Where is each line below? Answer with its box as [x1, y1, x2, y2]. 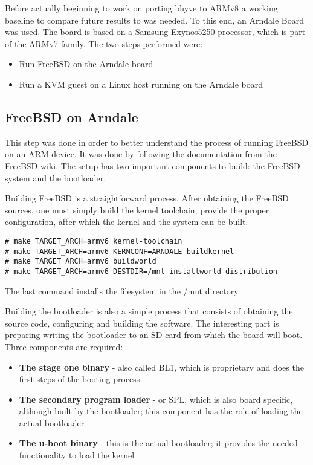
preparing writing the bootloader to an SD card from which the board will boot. [5, 328, 303, 341]
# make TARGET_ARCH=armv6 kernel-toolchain [5, 236, 182, 246]
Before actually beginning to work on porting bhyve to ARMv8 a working [5, 2, 278, 14]
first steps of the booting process [19, 372, 140, 385]
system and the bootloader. [5, 171, 106, 184]
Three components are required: [5, 340, 123, 353]
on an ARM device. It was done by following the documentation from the [5, 148, 277, 160]
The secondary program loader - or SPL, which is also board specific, [19, 392, 293, 405]
